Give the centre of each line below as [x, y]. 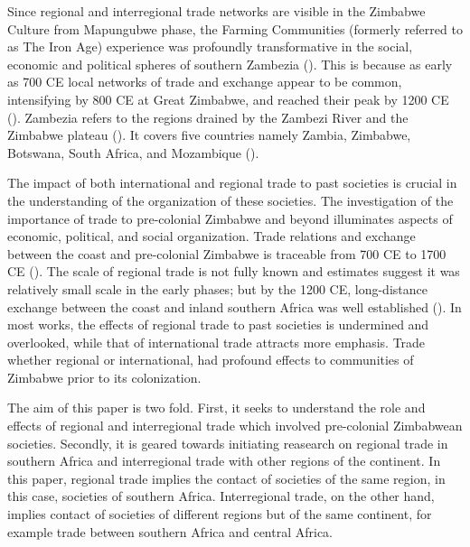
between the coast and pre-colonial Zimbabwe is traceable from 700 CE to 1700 [227, 253]
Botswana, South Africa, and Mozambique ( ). [133, 152]
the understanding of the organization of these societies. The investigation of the [230, 200]
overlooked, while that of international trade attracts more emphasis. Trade [216, 342]
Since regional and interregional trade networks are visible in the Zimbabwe [216, 11]
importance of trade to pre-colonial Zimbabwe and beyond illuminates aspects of [230, 218]
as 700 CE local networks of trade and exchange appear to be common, [205, 82]
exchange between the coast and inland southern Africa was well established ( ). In [235, 306]
